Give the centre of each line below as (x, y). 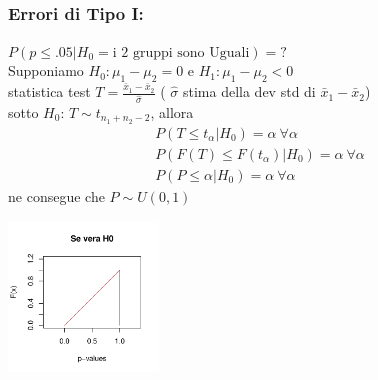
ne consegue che (56, 195)
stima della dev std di (249, 91)
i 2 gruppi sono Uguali (181, 52)
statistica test (49, 91)
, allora (172, 111)
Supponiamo (46, 70)
